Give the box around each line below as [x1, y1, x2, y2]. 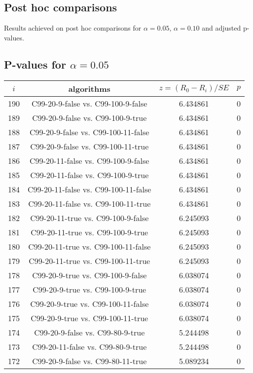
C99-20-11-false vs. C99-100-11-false [28, 183, 151, 195]
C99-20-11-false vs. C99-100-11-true [28, 197, 151, 209]
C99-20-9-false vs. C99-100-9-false [32, 97, 147, 109]
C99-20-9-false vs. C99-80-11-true [32, 355, 147, 367]
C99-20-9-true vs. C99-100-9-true [33, 283, 146, 295]
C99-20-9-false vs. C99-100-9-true [32, 112, 147, 123]
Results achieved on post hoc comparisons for [4, 23, 142, 33]
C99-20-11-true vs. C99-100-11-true [29, 255, 150, 266]
